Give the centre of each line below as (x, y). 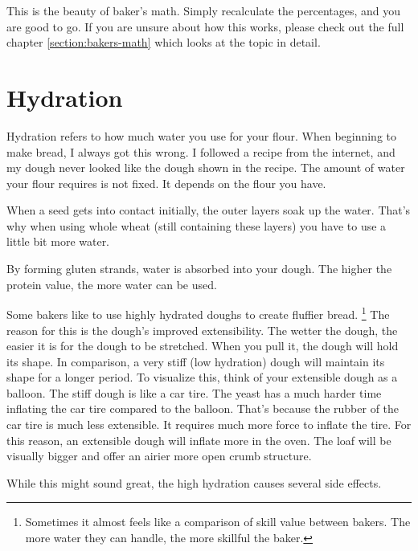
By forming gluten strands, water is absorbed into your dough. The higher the (199, 269)
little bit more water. (58, 241)
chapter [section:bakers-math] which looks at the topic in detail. (164, 42)
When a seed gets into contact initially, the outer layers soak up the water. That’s (209, 210)
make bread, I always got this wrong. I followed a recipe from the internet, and (201, 151)
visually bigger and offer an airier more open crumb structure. (159, 456)
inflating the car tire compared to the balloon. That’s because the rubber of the (203, 408)
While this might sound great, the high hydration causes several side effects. (194, 482)
